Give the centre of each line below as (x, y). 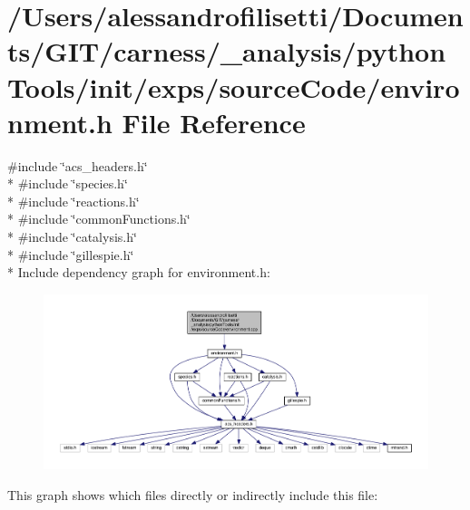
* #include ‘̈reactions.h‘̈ (73, 201)
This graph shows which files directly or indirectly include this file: (193, 494)
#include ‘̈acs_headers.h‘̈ (78, 165)
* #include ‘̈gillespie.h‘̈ (71, 254)
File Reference (214, 122)
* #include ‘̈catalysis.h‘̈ (72, 237)
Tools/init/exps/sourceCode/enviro (234, 87)
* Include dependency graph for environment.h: (139, 272)
